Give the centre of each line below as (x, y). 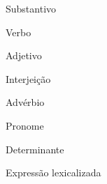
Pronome (25, 125)
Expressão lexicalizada (53, 172)
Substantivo (31, 8)
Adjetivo (24, 55)
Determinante (35, 149)
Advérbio (25, 102)
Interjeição (28, 78)
